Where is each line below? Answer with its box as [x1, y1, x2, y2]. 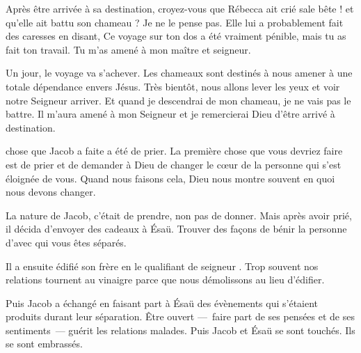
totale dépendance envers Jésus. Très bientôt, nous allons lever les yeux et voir [6, 79, 340, 93]
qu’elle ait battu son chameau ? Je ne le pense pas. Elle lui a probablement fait [6, 15, 344, 29]
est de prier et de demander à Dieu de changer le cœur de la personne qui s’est [6, 157, 342, 171]
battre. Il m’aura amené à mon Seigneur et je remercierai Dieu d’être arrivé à [6, 107, 335, 121]
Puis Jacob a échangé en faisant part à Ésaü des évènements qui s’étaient [6, 295, 319, 310]
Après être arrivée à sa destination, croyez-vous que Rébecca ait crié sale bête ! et [6, 1, 354, 15]
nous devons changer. [6, 185, 96, 199]
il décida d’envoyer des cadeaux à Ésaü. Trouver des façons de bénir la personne [6, 221, 347, 236]
